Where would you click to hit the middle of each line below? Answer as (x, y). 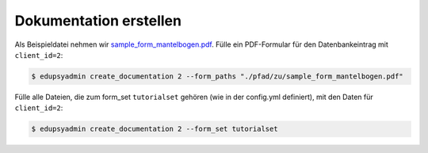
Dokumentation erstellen (98, 21)
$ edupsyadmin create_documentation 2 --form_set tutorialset (155, 129)
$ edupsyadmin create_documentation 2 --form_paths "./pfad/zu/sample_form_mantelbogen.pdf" (217, 76)
